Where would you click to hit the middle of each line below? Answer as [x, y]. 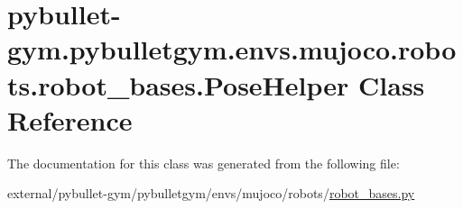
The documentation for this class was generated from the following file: [204, 163]
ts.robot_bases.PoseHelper [178, 84]
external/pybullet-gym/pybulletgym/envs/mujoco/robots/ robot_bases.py [211, 193]
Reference [70, 119]
